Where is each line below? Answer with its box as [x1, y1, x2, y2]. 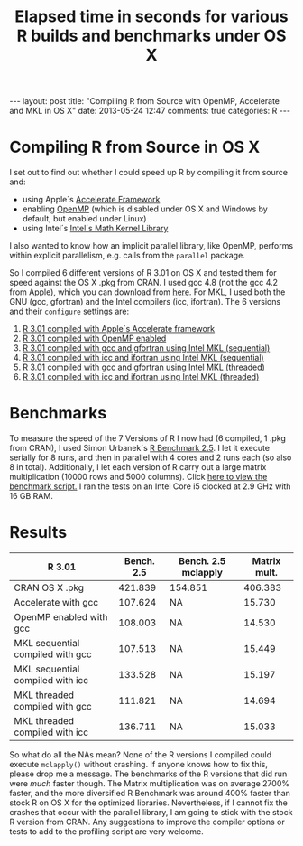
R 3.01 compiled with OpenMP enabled [22, 333, 167, 344]
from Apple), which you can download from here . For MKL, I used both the [9, 287, 286, 297]
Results [9, 522, 68, 543]
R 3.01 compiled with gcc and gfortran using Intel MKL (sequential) [22, 343, 271, 353]
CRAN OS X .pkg [14, 581, 84, 594]
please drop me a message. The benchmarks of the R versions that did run [9, 768, 288, 779]
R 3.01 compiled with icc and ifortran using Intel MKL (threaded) [22, 371, 260, 382]
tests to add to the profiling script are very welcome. [9, 826, 205, 837]
